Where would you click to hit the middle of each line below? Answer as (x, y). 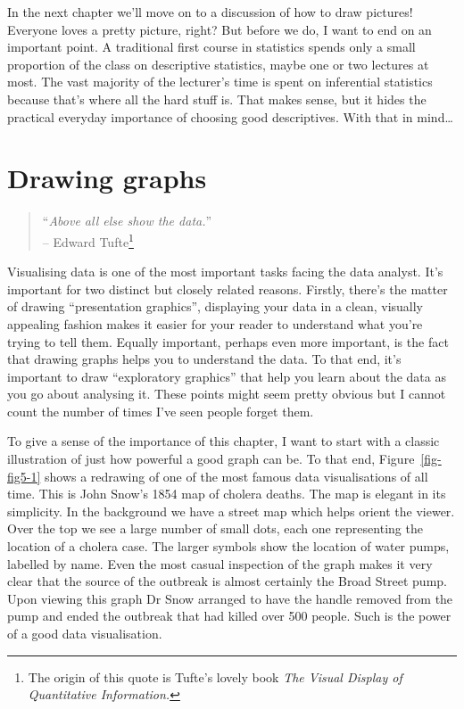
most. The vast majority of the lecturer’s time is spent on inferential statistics (220, 82)
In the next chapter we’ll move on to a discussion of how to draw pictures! (210, 12)
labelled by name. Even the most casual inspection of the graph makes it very (220, 563)
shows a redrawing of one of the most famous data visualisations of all (236, 476)
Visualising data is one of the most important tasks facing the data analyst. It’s (225, 272)
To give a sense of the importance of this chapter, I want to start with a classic (224, 441)
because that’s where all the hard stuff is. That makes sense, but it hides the (217, 99)
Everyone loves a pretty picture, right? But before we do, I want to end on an (220, 29)
